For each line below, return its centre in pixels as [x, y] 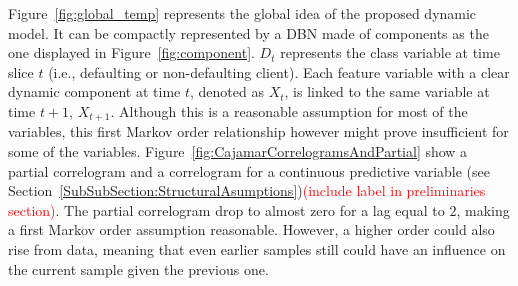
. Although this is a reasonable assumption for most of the [289, 110]
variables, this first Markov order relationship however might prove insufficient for [258, 131]
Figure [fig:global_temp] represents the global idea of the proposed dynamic [242, 13]
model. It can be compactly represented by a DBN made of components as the [248, 32]
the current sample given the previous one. [138, 268]
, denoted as [227, 91]
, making [483, 209]
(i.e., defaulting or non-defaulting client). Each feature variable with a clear [279, 71]
